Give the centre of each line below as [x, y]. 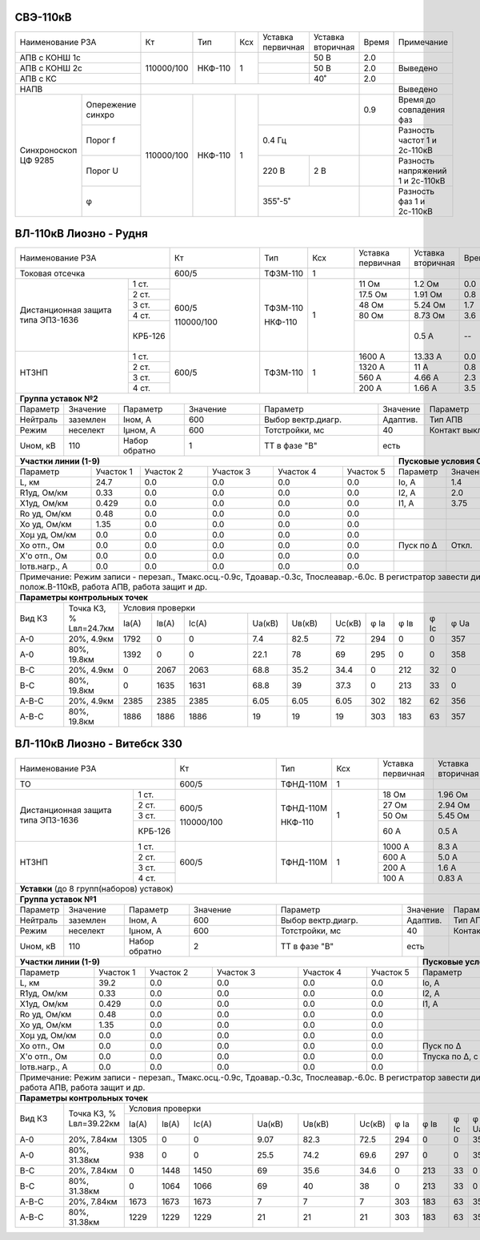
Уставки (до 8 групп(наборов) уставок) [96, 888]
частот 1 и [418, 140]
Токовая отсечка [52, 274]
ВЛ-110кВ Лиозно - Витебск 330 [99, 744]
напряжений [422, 171]
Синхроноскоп [48, 151]
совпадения [422, 110]
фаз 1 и [412, 201]
